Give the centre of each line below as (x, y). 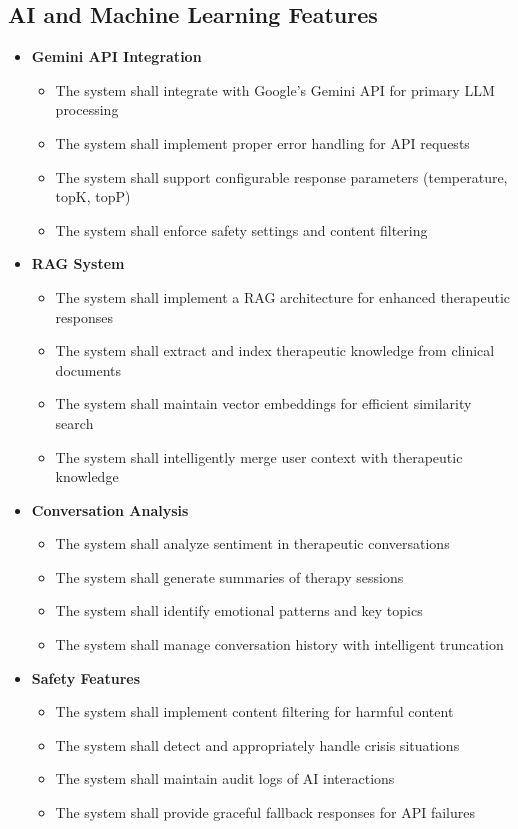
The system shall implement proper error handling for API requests (262, 142)
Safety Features (86, 677)
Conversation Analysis (110, 509)
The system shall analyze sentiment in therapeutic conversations (252, 543)
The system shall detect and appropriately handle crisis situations (257, 744)
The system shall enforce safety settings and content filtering (241, 229)
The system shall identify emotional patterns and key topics (239, 610)
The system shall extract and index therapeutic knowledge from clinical (275, 350)
